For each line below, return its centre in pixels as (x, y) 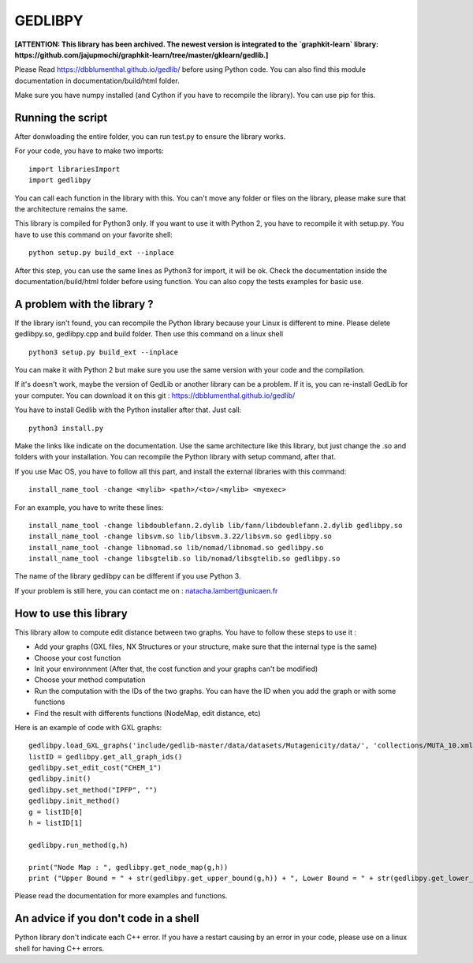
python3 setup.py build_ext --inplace (104, 352)
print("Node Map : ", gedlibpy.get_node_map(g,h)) (128, 867)
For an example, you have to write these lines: (89, 507)
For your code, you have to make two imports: (89, 151)
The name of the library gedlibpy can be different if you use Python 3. (128, 576)
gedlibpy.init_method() (74, 801)
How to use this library (71, 613)
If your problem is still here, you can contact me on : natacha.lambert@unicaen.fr (146, 590)
